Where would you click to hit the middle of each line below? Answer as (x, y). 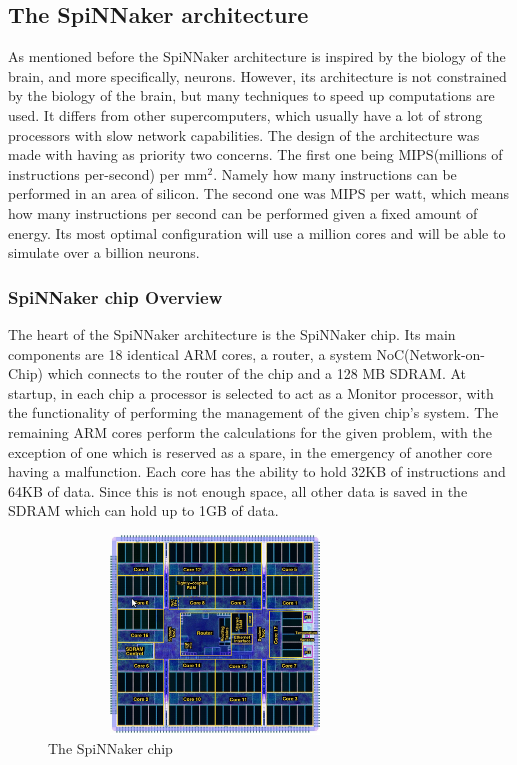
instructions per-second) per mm (108, 173)
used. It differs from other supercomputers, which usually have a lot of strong (245, 114)
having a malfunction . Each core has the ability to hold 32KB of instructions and (257, 471)
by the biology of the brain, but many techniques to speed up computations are (251, 95)
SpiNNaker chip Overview (115, 296)
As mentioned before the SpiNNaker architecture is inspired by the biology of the (257, 56)
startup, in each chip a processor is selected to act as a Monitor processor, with (251, 392)
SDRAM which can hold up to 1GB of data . (143, 510)
